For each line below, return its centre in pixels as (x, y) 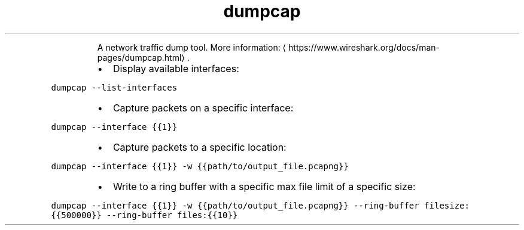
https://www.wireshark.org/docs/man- (364, 47)
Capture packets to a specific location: (199, 147)
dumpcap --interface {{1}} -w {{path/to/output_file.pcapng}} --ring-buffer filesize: (260, 205)
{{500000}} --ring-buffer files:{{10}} (144, 215)
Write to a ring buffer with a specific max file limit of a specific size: (264, 186)
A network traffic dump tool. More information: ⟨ (192, 47)
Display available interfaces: (176, 68)
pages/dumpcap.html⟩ (141, 57)
